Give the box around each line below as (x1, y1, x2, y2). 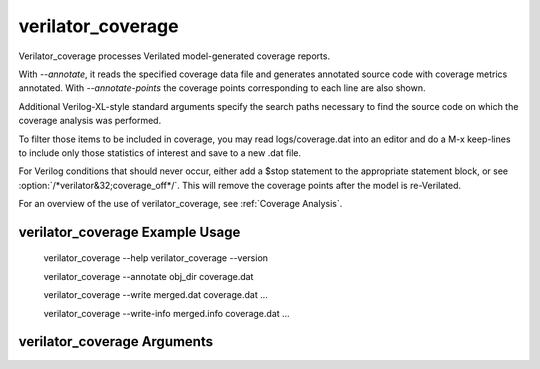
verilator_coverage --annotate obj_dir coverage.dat (43, 270, 254, 282)
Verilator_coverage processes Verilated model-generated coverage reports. (18, 50, 330, 62)
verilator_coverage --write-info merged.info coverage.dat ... (43, 307, 290, 319)
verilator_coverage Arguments (18, 333, 214, 350)
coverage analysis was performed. (18, 115, 162, 127)
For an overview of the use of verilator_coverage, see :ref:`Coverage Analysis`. (18, 198, 343, 210)
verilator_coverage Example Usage (18, 223, 241, 240)
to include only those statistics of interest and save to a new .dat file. (18, 146, 302, 159)
